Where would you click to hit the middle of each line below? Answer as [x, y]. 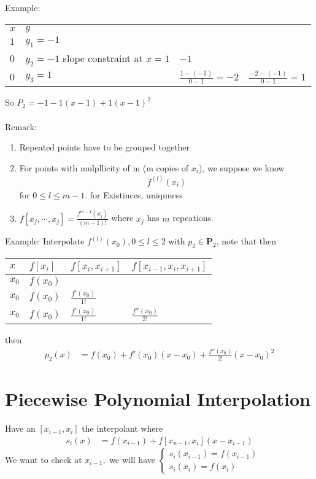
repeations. [193, 218]
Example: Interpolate [45, 241]
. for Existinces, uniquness [134, 194]
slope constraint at [103, 58]
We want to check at [44, 459]
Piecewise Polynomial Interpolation [158, 399]
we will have [132, 459]
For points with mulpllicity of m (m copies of [104, 167]
